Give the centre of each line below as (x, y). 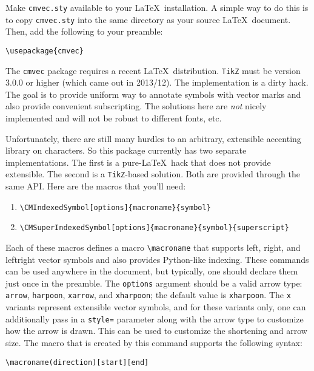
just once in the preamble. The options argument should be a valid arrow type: (154, 283)
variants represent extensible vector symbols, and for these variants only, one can (156, 307)
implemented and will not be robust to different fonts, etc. (114, 118)
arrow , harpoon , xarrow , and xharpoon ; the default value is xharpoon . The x (148, 295)
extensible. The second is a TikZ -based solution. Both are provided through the (153, 174)
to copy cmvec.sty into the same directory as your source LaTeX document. (148, 19)
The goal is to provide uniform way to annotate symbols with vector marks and (153, 94)
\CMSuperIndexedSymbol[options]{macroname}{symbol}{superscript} (154, 228)
